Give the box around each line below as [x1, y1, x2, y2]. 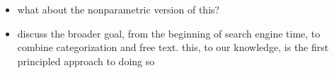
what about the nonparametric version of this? [17, 2, 220, 16]
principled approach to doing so [17, 53, 155, 68]
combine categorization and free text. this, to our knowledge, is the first [17, 40, 329, 55]
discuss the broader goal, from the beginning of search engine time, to [17, 26, 321, 40]
